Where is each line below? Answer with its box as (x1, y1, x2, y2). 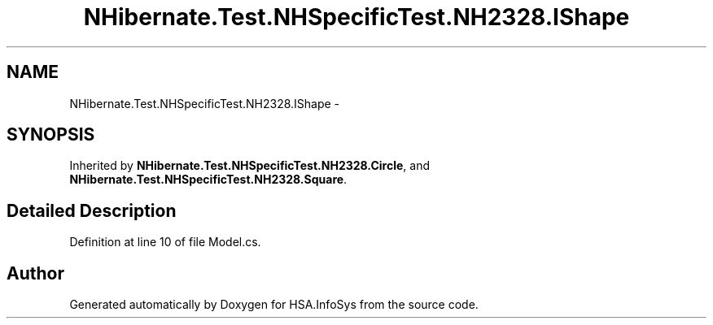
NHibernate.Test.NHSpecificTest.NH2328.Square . (69, 172, 348, 187)
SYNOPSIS (7, 124, 95, 145)
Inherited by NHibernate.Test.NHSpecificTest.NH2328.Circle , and (69, 158, 430, 173)
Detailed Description (7, 200, 177, 221)
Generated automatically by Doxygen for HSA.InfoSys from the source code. (69, 297, 479, 312)
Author (7, 262, 64, 284)
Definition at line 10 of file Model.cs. (69, 235, 261, 249)
